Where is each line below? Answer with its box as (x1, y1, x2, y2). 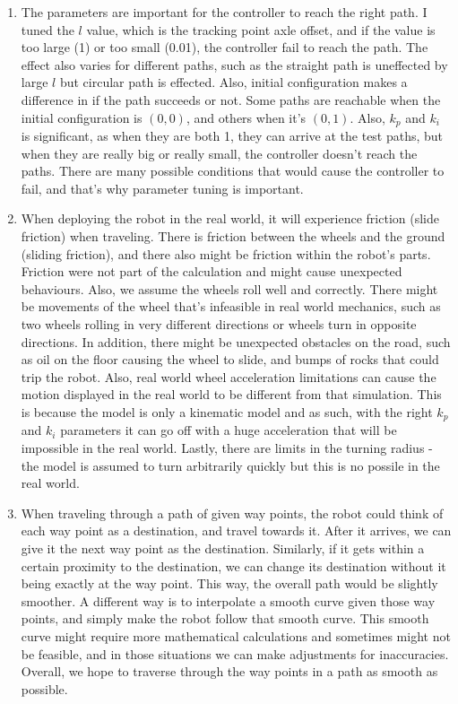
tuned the (21, 20, 74, 39)
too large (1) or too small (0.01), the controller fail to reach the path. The (21, 38, 428, 56)
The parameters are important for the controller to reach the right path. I (21, 3, 428, 21)
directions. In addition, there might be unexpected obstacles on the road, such (21, 332, 451, 351)
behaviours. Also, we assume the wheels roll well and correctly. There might (21, 279, 438, 298)
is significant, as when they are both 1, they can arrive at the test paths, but (21, 126, 444, 145)
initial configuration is (21, 108, 143, 126)
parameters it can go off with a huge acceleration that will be (60, 421, 397, 439)
